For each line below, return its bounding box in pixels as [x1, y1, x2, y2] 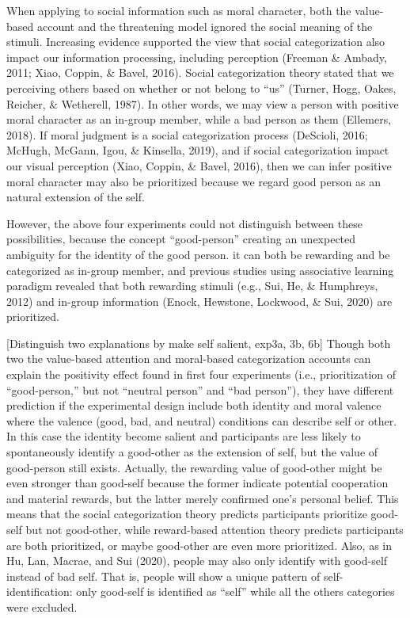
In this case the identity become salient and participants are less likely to [6, 428, 361, 444]
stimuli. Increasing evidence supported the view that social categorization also [6, 33, 385, 50]
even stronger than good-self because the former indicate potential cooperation [6, 475, 389, 491]
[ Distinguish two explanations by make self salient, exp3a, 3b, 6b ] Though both [6, 334, 391, 351]
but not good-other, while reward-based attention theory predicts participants [25, 521, 404, 537]
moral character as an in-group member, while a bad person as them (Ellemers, [6, 111, 392, 128]
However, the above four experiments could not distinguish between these [6, 215, 363, 231]
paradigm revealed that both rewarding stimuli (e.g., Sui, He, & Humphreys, [6, 277, 378, 294]
